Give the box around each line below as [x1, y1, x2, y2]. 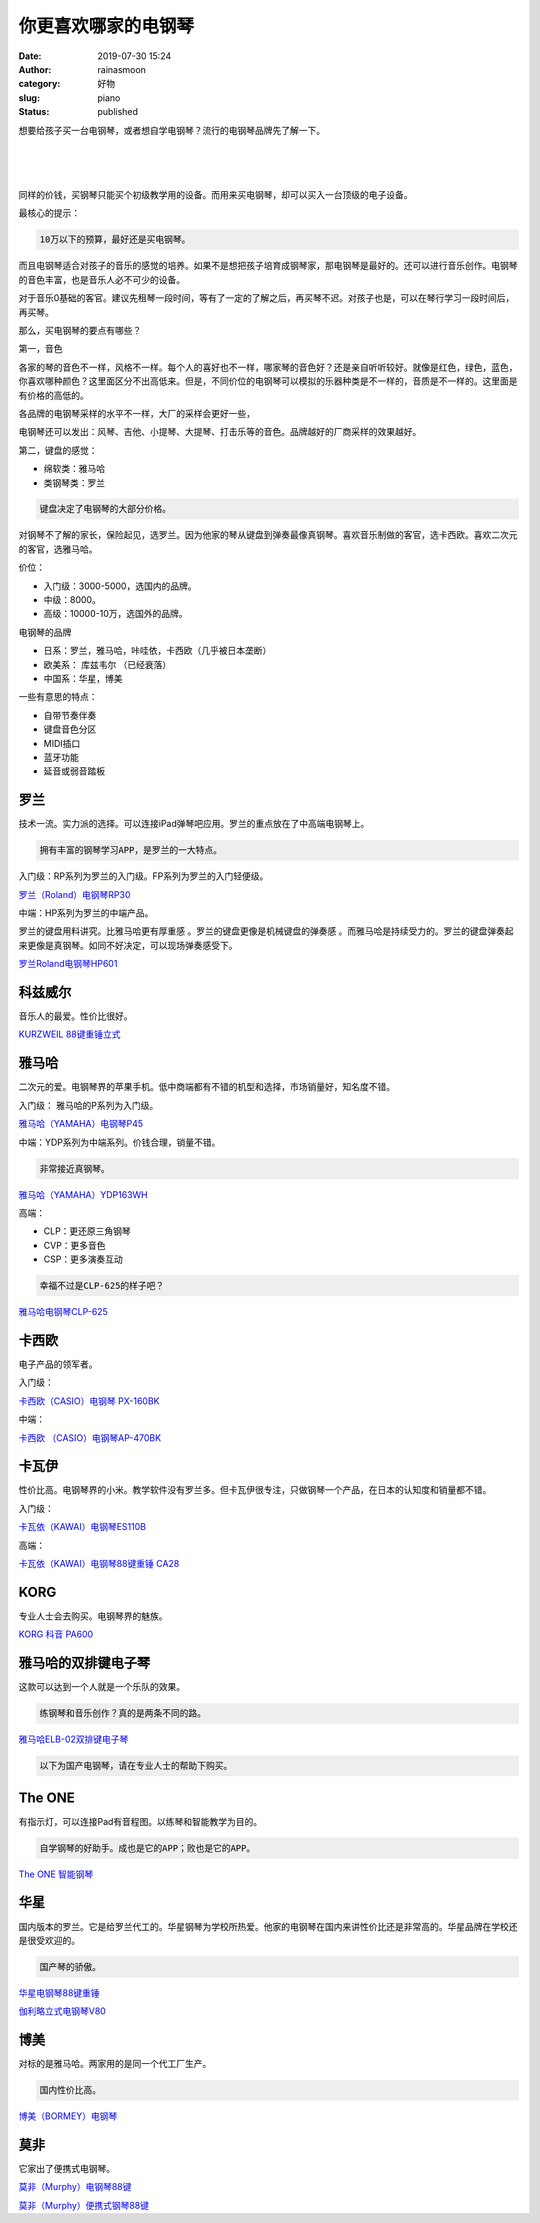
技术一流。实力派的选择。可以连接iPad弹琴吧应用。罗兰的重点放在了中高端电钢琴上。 [18, 818, 370, 830]
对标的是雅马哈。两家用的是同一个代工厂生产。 [18, 2058, 212, 2070]
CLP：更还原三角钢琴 [43, 1225, 132, 1237]
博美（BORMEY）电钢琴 [18, 2110, 118, 2122]
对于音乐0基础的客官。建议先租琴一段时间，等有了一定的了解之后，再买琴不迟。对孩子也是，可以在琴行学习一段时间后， [18, 292, 515, 304]
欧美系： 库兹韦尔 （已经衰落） [43, 658, 172, 670]
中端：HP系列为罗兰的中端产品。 [18, 906, 154, 919]
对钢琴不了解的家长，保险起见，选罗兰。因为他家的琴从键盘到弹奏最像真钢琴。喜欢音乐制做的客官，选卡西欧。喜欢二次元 [18, 529, 518, 541]
